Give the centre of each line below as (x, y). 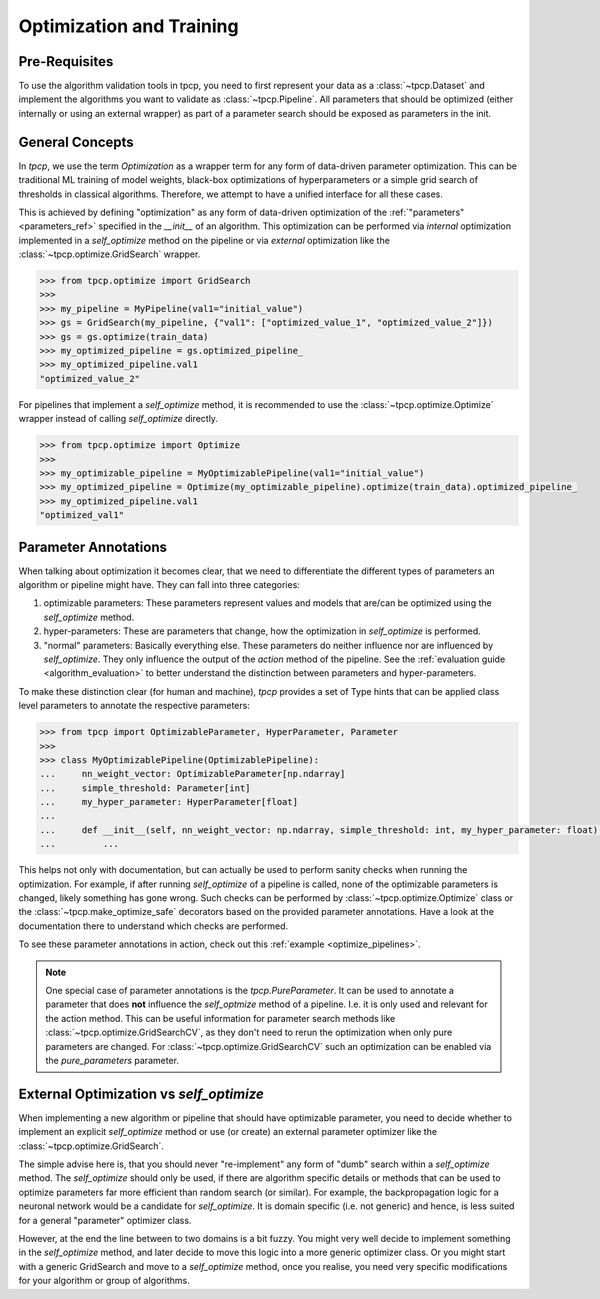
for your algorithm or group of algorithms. (104, 1281)
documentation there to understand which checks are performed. (153, 926)
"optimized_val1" (82, 515)
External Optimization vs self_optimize (141, 1093)
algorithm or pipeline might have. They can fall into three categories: (159, 585)
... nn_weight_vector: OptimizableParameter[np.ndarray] (192, 774)
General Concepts (76, 141)
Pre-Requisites (66, 61)
